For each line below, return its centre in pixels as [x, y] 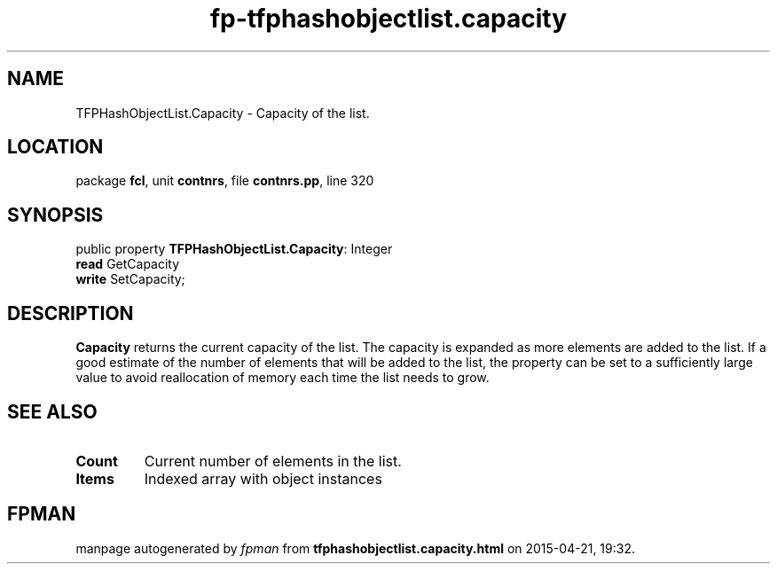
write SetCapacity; [130, 279]
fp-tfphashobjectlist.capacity [388, 19]
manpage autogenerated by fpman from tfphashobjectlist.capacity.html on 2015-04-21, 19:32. [355, 548]
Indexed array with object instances [263, 478]
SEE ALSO [52, 411]
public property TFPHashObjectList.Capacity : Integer [234, 249]
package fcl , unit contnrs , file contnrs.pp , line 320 [225, 181]
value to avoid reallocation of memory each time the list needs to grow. [283, 378]
